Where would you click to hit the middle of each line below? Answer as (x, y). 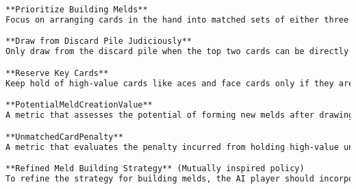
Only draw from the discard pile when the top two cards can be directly (177, 52)
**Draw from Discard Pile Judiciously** (99, 41)
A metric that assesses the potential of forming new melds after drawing (180, 115)
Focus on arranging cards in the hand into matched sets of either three (177, 20)
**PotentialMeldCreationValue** (79, 105)
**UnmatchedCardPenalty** (64, 137)
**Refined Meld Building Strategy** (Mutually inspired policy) (155, 169)
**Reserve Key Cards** (57, 73)
